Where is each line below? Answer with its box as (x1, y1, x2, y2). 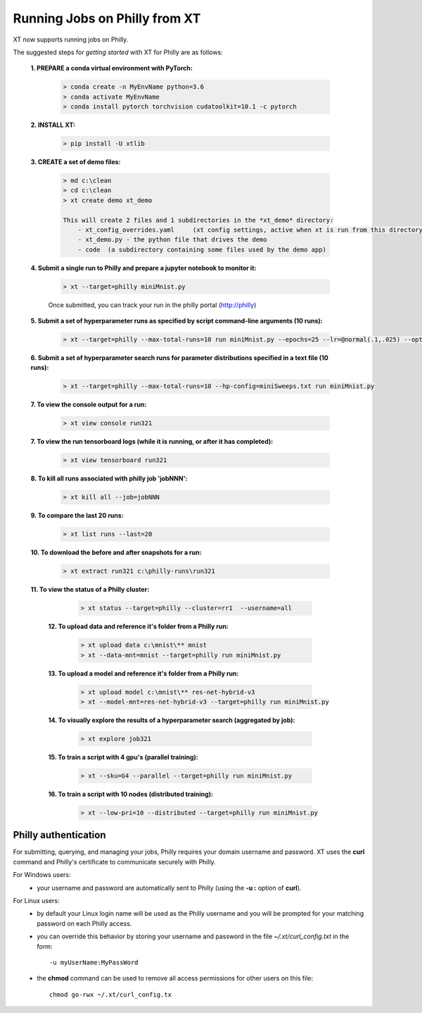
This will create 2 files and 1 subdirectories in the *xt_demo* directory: (63, 216, 334, 224)
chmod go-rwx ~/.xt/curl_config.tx (49, 990, 172, 998)
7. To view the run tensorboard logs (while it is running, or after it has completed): (30, 437, 274, 446)
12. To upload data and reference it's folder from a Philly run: (48, 622, 229, 630)
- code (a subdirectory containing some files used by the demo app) (77, 245, 327, 254)
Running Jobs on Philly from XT (13, 11, 201, 26)
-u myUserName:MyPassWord (49, 958, 139, 967)
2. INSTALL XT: (30, 120, 75, 130)
